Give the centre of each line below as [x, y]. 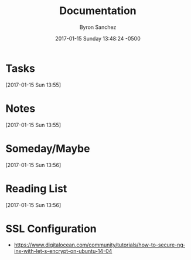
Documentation [98, 11]
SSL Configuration [51, 229]
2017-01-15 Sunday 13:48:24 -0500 [98, 38]
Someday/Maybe [48, 149]
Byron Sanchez [98, 27]
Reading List [36, 189]
